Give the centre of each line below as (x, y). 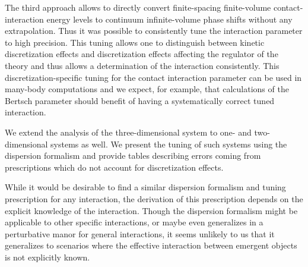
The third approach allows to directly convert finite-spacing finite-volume (138, 7)
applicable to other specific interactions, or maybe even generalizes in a (134, 222)
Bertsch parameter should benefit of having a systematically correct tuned (140, 100)
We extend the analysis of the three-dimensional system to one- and (128, 132)
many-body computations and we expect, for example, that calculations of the (147, 89)
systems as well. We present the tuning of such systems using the (169, 144)
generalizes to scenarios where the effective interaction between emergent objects (151, 245)
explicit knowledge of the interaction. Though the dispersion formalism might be (151, 210)
